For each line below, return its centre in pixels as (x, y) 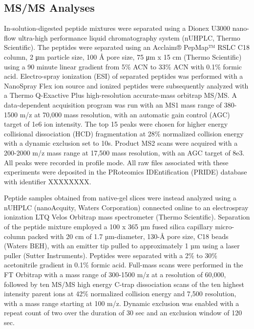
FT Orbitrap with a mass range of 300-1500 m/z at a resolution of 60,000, (115, 274)
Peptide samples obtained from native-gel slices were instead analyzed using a (120, 198)
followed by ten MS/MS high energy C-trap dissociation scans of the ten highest (124, 284)
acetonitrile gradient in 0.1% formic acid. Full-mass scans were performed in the (124, 265)
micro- (225, 227)
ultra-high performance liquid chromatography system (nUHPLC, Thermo (129, 37)
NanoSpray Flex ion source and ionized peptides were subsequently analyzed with (126, 85)
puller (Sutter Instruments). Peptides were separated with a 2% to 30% (111, 255)
